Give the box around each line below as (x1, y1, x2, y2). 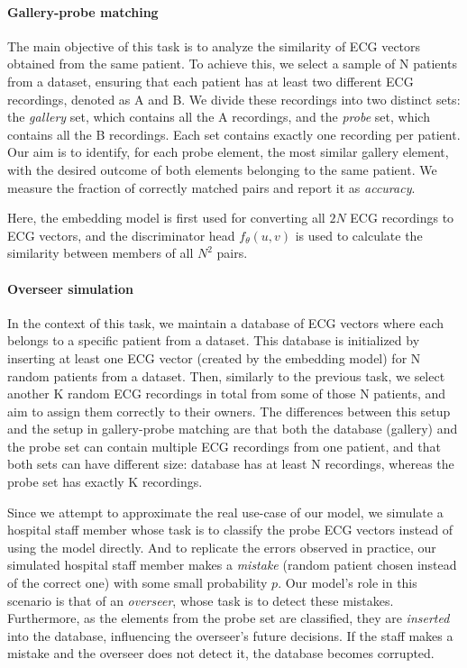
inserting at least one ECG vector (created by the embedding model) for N (7, 348, 421, 367)
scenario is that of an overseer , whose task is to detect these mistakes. (7, 590, 394, 609)
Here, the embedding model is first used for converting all (7, 208, 325, 227)
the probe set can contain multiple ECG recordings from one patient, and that (7, 436, 441, 455)
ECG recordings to (350, 208, 454, 227)
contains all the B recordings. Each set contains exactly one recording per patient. (7, 124, 461, 143)
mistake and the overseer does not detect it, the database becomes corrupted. (7, 644, 435, 663)
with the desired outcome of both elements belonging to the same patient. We (7, 160, 437, 178)
